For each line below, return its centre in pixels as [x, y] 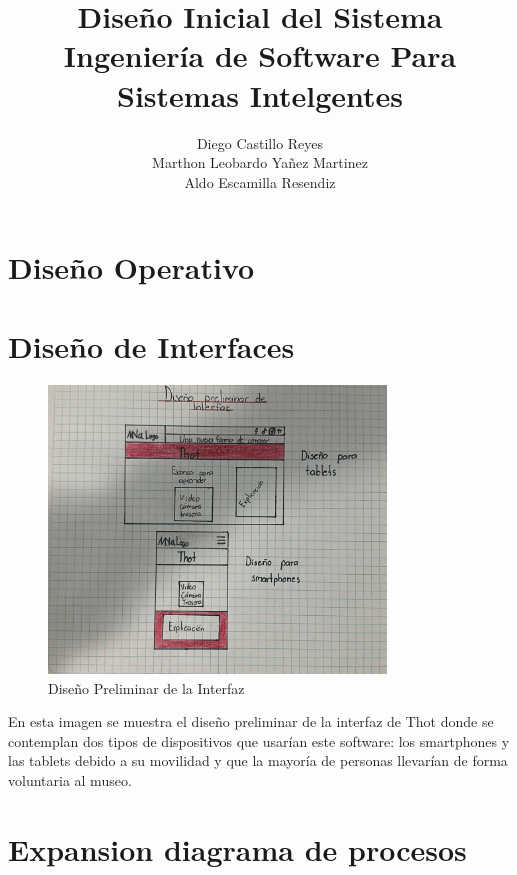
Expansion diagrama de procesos [237, 848]
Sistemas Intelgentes [260, 94]
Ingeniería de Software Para [260, 55]
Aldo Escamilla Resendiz [260, 181]
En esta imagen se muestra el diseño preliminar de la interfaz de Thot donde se [251, 721]
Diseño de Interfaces [151, 345]
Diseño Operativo [131, 267]
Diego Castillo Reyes [260, 142]
